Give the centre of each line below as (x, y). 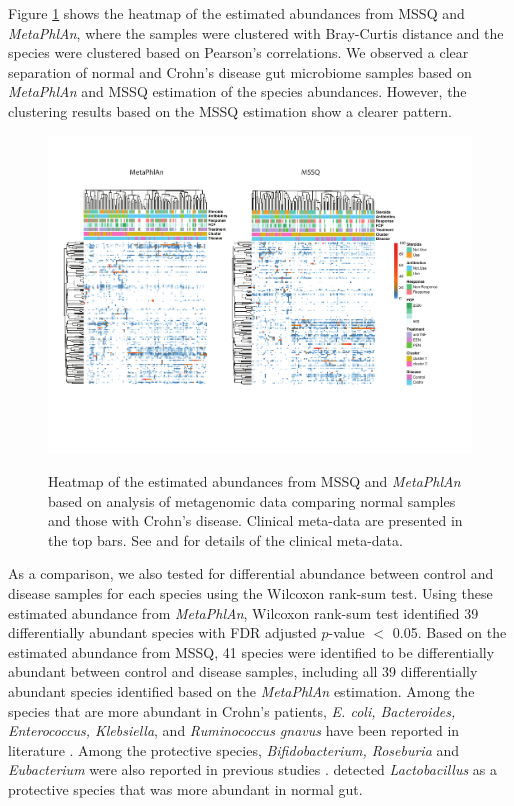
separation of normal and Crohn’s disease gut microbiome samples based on (240, 71)
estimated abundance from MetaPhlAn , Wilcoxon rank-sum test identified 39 (243, 612)
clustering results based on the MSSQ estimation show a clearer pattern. (230, 110)
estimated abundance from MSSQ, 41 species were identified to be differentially (251, 651)
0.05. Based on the (449, 632)
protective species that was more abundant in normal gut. (185, 788)
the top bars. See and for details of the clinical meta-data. (225, 539)
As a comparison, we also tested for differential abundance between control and (251, 573)
